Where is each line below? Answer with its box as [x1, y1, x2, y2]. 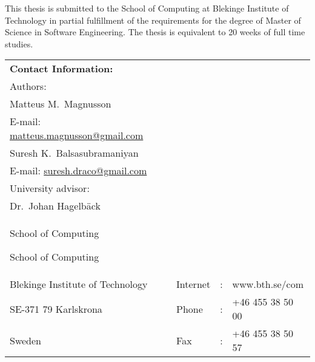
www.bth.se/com [232, 277, 303, 292]
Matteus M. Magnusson [10, 97, 111, 111]
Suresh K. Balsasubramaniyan [10, 146, 139, 160]
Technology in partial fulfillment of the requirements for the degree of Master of [5, 13, 301, 26]
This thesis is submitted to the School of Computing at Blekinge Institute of [5, 2, 289, 14]
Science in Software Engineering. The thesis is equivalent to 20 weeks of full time [5, 26, 305, 38]
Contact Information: [10, 61, 113, 76]
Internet [176, 277, 211, 292]
